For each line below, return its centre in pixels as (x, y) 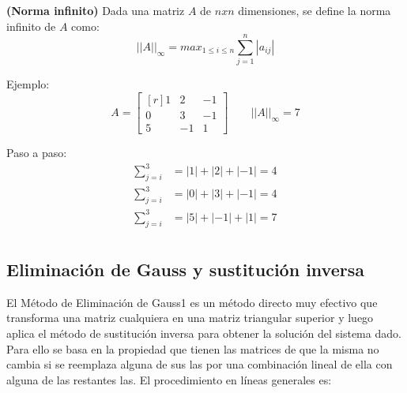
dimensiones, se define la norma (315, 10)
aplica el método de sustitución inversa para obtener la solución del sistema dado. (204, 333)
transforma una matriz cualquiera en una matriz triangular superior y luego (190, 318)
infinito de (31, 26)
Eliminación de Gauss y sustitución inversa (185, 269)
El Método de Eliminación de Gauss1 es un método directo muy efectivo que (192, 302)
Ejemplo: (28, 84)
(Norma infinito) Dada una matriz (96, 10)
